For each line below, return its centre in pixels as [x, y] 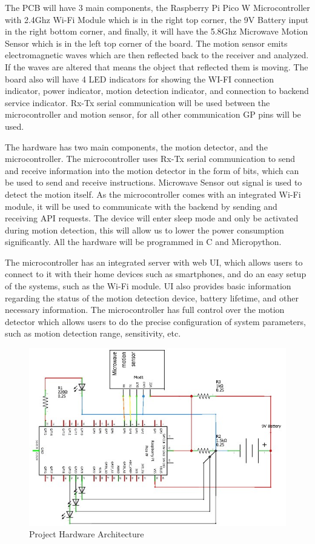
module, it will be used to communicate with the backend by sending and [141, 206]
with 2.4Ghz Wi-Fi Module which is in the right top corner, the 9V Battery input [157, 19]
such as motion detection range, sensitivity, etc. [93, 333]
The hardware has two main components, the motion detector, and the [136, 146]
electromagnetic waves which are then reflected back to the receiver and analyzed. [157, 55]
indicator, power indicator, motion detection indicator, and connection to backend [157, 91]
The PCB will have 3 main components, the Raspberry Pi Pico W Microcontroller [157, 7]
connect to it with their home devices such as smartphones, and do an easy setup [156, 274]
